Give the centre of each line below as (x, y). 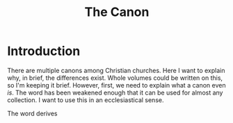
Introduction (44, 51)
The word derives (32, 113)
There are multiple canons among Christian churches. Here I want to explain (116, 70)
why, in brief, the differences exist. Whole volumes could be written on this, (115, 78)
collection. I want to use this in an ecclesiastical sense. (86, 100)
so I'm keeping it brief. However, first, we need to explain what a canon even (116, 85)
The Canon (117, 12)
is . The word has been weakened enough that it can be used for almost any (115, 92)
